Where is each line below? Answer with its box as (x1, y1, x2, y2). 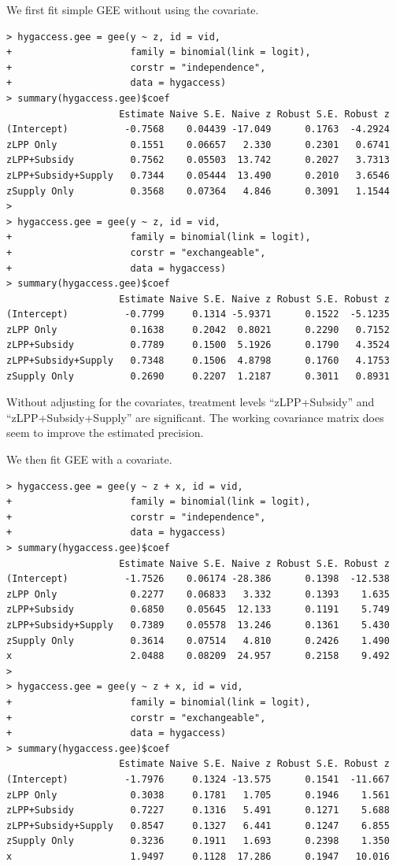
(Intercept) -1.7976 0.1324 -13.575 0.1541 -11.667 (6, 773, 390, 785)
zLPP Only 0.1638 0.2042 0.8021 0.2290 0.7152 (6, 324, 390, 335)
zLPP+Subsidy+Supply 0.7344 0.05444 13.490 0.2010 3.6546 (6, 169, 390, 181)
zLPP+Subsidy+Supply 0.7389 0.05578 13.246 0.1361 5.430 (6, 619, 390, 631)
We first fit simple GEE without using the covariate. (6, 2, 259, 17)
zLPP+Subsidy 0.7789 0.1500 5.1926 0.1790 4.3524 (6, 339, 390, 351)
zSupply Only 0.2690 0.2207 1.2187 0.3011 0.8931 (6, 370, 390, 382)
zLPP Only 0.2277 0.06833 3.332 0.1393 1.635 (6, 588, 390, 600)
